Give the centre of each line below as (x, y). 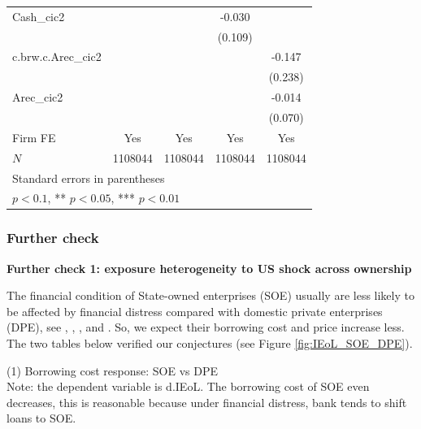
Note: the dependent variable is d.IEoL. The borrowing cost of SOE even (188, 386)
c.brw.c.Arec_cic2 (57, 56)
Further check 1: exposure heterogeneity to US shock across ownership (209, 268)
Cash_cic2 (39, 16)
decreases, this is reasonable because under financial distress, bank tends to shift (207, 402)
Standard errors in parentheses (89, 178)
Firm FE (34, 137)
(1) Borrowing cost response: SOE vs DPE (113, 370)
